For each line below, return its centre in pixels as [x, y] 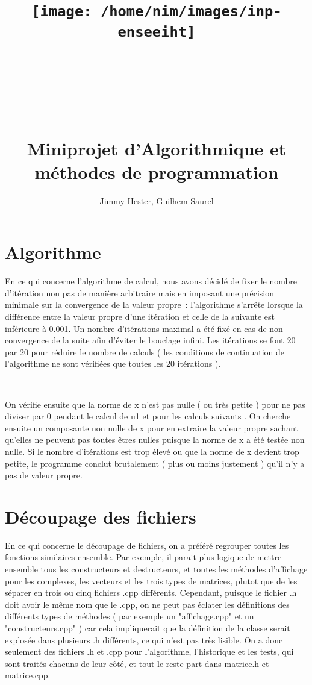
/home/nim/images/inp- [191, 12]
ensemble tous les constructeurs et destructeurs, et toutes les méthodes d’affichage [156, 569]
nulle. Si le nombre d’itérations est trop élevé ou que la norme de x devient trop [152, 451]
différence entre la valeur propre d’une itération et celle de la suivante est [140, 316]
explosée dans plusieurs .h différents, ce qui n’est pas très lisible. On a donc [144, 640]
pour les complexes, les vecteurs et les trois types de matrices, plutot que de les [151, 580]
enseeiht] [157, 32]
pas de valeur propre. [44, 475]
